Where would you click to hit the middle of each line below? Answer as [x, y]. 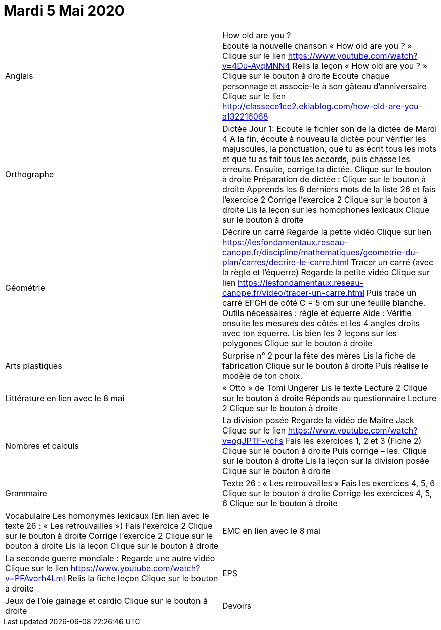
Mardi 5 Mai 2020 [64, 11]
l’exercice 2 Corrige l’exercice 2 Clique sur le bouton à [325, 199]
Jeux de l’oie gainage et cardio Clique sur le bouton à [106, 600]
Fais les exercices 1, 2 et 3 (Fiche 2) [354, 440]
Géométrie [25, 287]
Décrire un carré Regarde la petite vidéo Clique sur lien [327, 232]
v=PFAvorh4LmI [35, 578]
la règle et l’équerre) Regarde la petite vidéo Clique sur [326, 272]
